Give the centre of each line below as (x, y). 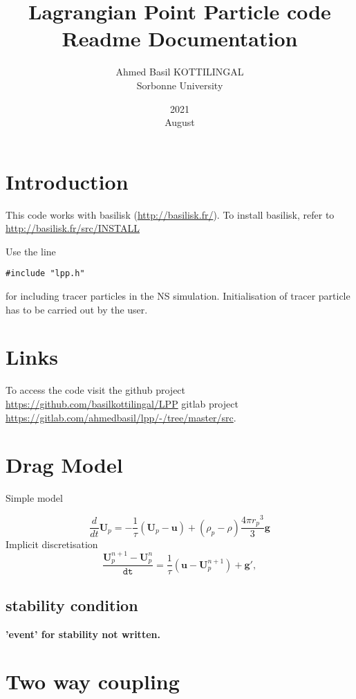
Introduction (67, 181)
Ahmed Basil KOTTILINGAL (180, 72)
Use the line (31, 251)
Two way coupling (93, 681)
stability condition (72, 605)
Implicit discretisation (52, 544)
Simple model (34, 498)
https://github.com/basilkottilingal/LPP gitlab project (122, 403)
